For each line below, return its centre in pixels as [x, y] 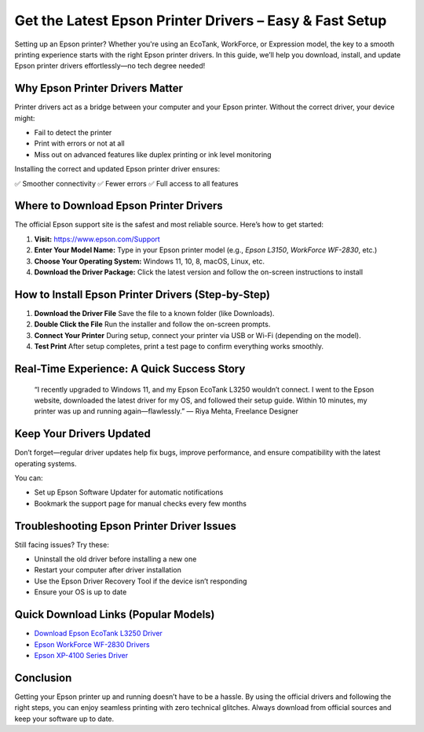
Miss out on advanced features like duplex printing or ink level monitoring [153, 154]
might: [25, 118]
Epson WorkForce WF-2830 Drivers [92, 644]
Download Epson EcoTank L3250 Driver [98, 634]
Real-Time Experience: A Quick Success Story [130, 368]
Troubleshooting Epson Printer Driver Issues [126, 526]
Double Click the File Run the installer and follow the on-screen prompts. [152, 324]
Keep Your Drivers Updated [82, 434]
